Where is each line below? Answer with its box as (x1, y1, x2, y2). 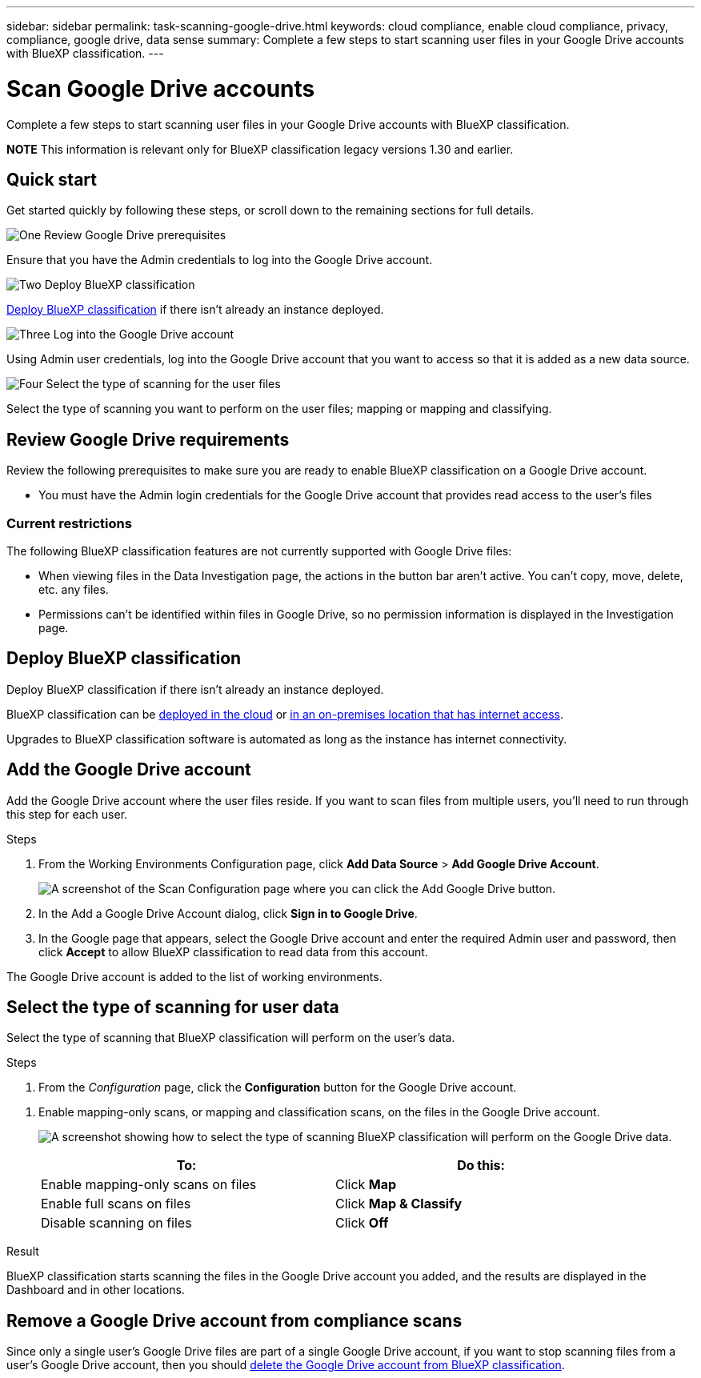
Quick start (6, 169, 97, 190)
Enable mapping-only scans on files (41, 1176, 257, 1193)
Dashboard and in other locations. (6, 1283, 185, 1297)
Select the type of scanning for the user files (46, 377, 281, 391)
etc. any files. (38, 582, 109, 596)
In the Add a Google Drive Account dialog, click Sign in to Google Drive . (38, 906, 418, 920)
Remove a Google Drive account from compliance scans (6, 1310, 463, 1331)
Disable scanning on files (41, 1215, 192, 1232)
